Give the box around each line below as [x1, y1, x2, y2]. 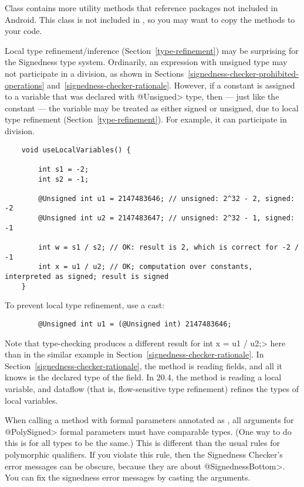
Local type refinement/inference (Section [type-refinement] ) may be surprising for [5, 44, 299, 56]
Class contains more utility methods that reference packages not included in [5, 2, 278, 13]
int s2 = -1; [38, 175, 89, 183]
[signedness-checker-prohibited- [188, 67, 299, 79]
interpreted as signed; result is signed [5, 273, 169, 281]
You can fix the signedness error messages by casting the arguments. [5, 471, 251, 483]
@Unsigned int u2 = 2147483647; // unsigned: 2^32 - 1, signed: [38, 214, 295, 223]
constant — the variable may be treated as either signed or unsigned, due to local [5, 101, 299, 114]
